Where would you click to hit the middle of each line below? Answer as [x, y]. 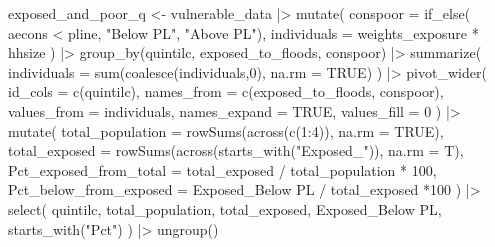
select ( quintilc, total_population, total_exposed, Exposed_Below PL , [225, 208]
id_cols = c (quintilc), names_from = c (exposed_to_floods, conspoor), [226, 91]
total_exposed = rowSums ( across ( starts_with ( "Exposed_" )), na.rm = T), [236, 150]
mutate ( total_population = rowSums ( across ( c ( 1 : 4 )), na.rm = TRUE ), [226, 130]
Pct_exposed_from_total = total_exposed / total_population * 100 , [222, 169]
